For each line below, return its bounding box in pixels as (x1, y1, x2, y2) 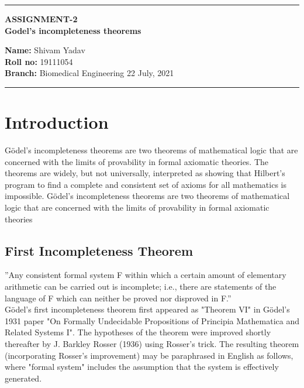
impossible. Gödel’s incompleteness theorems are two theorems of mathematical (5, 190, 290, 202)
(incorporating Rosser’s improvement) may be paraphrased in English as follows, (5, 349, 293, 361)
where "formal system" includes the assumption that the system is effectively (5, 360, 279, 373)
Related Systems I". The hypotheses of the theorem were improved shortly (5, 326, 271, 338)
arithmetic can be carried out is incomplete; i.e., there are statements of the (5, 280, 277, 293)
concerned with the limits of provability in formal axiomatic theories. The (5, 155, 269, 167)
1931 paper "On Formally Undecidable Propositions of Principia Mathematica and (5, 314, 299, 327)
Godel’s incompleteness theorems (5, 24, 141, 36)
